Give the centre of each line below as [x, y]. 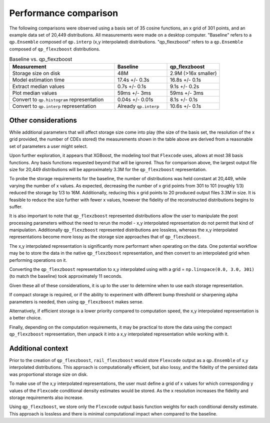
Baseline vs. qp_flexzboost [41, 59]
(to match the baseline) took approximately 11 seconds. [66, 276]
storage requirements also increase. [46, 397]
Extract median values [38, 87]
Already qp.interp [138, 106]
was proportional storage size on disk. [49, 374]
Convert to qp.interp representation [54, 106]
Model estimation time [38, 80]
